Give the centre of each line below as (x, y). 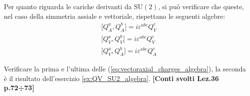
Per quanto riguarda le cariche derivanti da (68, 6)
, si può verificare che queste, (201, 6)
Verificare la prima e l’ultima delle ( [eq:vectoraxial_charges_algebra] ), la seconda (125, 69)
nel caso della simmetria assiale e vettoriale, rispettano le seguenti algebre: (115, 16)
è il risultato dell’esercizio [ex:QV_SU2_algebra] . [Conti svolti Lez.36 (111, 78)
